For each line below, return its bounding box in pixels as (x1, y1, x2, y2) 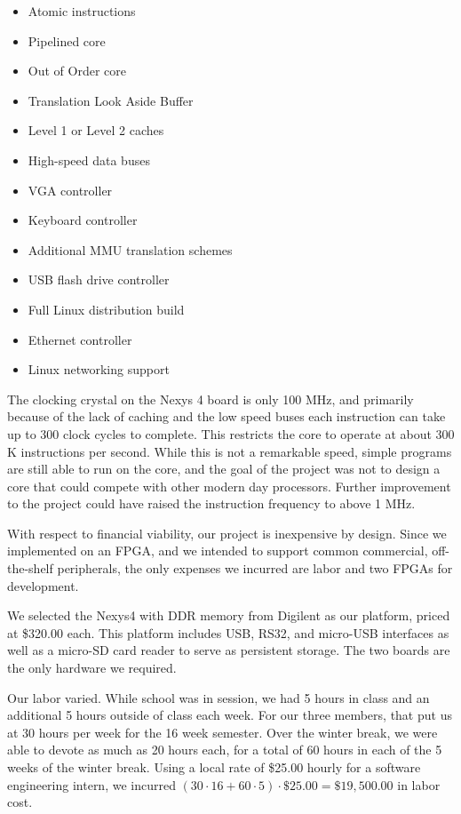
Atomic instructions (28, 2, 136, 20)
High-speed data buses (28, 150, 150, 169)
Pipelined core (28, 31, 106, 50)
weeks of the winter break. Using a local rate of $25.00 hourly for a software (7, 758, 421, 776)
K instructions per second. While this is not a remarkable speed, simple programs (7, 442, 452, 460)
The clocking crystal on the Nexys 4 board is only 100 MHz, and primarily (7, 389, 414, 408)
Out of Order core (28, 61, 126, 80)
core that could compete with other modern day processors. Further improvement (7, 476, 451, 495)
